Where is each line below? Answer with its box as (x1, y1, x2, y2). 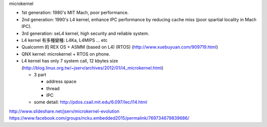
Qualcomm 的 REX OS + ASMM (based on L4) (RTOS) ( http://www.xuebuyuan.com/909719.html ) (21, 44, 219, 50)
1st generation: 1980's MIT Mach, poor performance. (21, 10, 129, 16)
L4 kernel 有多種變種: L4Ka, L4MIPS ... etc (21, 37, 108, 43)
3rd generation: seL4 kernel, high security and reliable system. (21, 30, 149, 36)
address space (46, 79, 77, 85)
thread (46, 85, 60, 91)
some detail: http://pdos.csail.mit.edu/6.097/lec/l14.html (34, 99, 148, 105)
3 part (34, 71, 46, 77)
